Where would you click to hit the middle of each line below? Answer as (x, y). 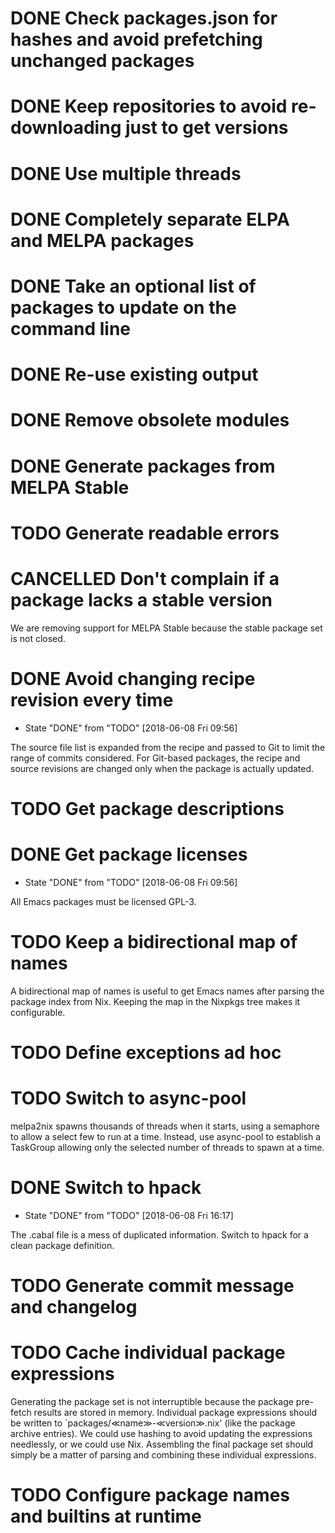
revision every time (92, 699)
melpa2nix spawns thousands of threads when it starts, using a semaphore (165, 1126)
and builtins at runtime (106, 1516)
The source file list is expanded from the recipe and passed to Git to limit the (168, 747)
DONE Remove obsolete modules (150, 420)
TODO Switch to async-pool (128, 1098)
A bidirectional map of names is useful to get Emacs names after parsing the (167, 991)
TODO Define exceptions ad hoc (146, 1052)
